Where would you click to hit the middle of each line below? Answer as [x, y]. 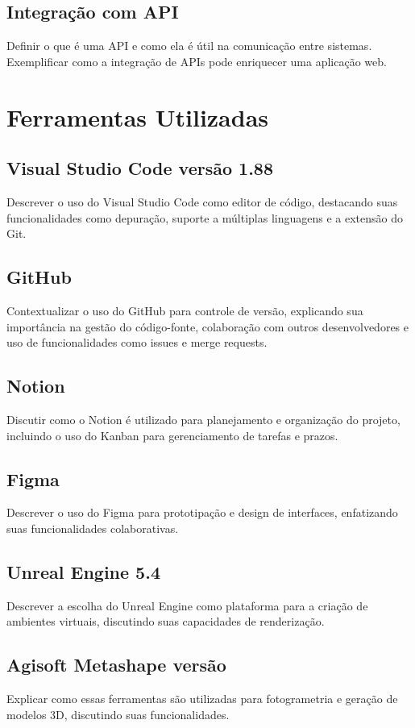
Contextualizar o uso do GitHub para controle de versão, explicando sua [185, 310]
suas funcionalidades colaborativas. [93, 528]
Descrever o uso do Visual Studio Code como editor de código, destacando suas [202, 201]
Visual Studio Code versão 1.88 [140, 168]
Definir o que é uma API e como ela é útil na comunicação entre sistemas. [189, 46]
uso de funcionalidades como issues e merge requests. [137, 342]
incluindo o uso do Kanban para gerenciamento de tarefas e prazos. [172, 435]
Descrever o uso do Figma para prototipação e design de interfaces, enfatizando [202, 512]
